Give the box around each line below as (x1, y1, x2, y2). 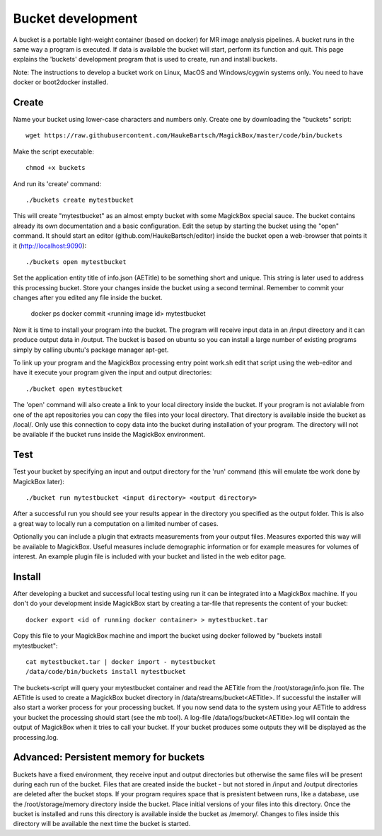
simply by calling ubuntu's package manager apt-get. (13, 345, 169, 354)
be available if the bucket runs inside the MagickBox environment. (13, 430, 205, 439)
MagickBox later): (13, 477, 65, 486)
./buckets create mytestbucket (25, 195, 134, 204)
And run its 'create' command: (13, 179, 102, 188)
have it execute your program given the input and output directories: (13, 368, 212, 377)
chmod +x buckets (25, 164, 86, 172)
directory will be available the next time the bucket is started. (13, 820, 191, 828)
